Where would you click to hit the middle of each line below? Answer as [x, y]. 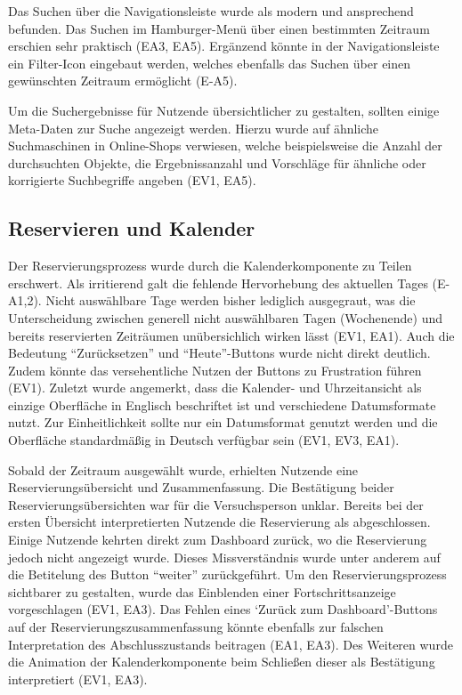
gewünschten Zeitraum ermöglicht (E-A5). [123, 81]
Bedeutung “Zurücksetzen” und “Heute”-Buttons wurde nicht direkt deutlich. [219, 353]
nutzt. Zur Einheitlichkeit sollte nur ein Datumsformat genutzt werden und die [223, 422]
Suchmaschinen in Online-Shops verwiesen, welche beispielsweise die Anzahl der [225, 145]
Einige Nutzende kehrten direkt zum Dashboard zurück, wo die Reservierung [218, 540]
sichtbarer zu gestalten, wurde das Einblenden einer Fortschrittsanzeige [202, 591]
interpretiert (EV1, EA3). [78, 679]
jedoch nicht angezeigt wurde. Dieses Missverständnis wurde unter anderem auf [224, 557]
